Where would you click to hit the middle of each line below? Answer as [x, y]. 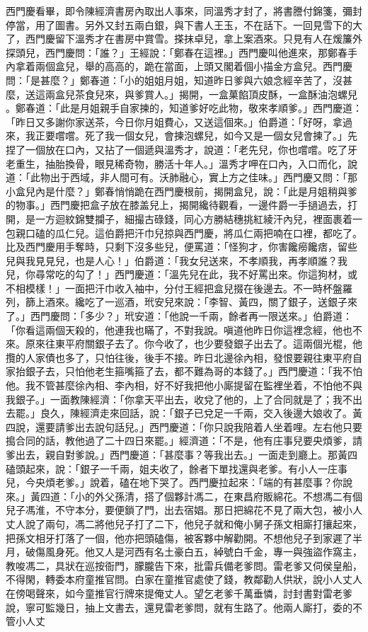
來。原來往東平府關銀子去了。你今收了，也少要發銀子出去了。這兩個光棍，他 [184, 344]
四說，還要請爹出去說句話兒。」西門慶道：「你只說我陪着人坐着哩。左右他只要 [184, 426]
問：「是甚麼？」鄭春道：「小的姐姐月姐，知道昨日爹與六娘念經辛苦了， [169, 80]
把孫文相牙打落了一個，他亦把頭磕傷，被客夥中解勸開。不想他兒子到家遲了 [179, 538]
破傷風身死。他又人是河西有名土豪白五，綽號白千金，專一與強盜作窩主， [194, 552]
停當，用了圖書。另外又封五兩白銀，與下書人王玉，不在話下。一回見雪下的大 [184, 24]
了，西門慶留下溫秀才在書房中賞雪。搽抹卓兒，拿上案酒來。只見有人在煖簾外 [184, 39]
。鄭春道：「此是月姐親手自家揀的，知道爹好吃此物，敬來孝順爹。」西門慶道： [184, 108]
